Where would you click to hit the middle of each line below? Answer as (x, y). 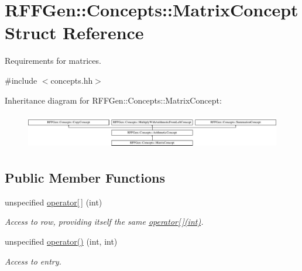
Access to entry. (33, 261)
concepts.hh (72, 80)
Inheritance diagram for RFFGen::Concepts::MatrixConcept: (113, 100)
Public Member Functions (85, 178)
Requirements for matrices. (53, 61)
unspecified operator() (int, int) (61, 241)
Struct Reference (74, 32)
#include (21, 80)
